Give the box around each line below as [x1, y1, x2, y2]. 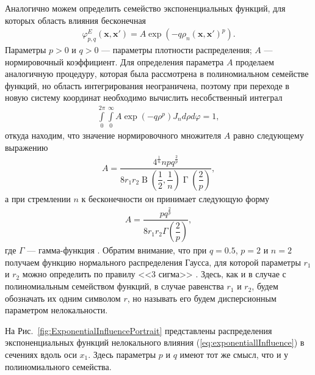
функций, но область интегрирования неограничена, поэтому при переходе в [5, 79, 289, 92]
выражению [5, 140, 48, 153]
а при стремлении [5, 192, 71, 205]
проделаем [236, 55, 274, 68]
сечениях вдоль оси [5, 348, 77, 361]
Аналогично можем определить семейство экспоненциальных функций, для [5, 2, 286, 14]
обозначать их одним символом [5, 291, 121, 304]
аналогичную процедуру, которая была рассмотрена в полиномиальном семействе [5, 67, 309, 80]
